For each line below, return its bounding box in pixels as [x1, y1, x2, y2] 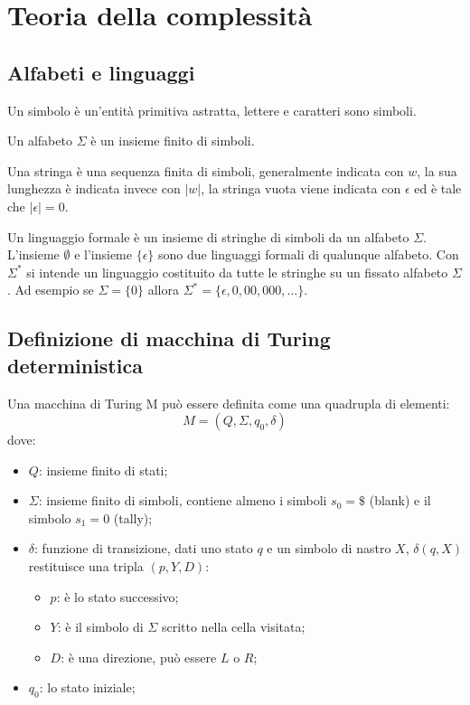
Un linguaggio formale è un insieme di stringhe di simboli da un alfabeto [7, 227, 409, 246]
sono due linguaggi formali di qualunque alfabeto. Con [158, 245, 459, 264]
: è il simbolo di [57, 617, 144, 636]
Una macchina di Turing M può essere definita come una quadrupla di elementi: [7, 393, 450, 412]
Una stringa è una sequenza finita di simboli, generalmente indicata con [7, 161, 404, 180]
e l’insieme [74, 245, 132, 264]
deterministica [7, 351, 143, 379]
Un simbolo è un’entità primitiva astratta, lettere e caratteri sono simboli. [7, 100, 417, 119]
